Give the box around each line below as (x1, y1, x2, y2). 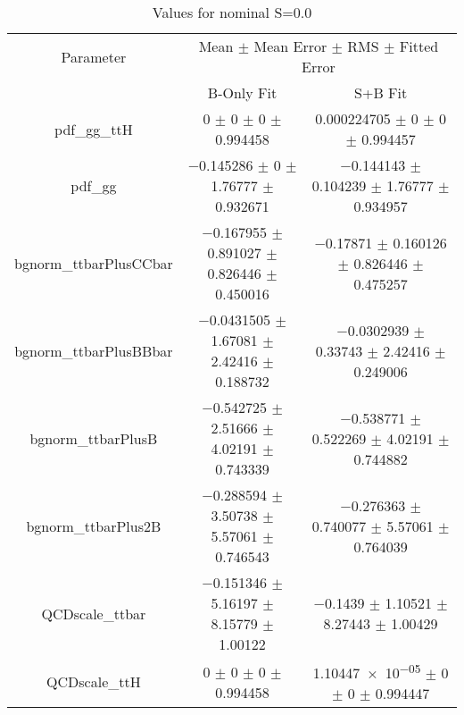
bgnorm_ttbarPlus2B (26, 515, 162, 536)
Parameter (61, 46, 127, 67)
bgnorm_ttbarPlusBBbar (14, 340, 173, 361)
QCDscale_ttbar (41, 602, 146, 624)
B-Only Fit (207, 82, 278, 103)
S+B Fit (354, 82, 408, 103)
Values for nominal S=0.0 (152, 2, 312, 22)
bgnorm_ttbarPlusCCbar (14, 252, 173, 273)
